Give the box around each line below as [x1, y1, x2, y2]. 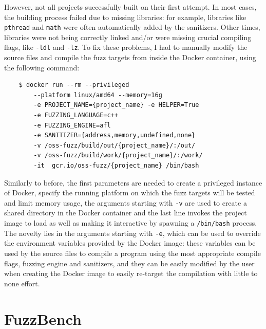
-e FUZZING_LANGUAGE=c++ [33, 112, 118, 119]
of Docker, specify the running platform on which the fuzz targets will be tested [4, 187, 255, 198]
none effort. [4, 278, 40, 288]
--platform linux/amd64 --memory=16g [33, 91, 162, 99]
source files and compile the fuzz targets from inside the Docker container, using [4, 52, 256, 63]
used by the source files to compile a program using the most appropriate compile [4, 247, 261, 258]
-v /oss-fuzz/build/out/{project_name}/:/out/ [33, 141, 196, 149]
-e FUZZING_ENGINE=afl [33, 121, 111, 129]
